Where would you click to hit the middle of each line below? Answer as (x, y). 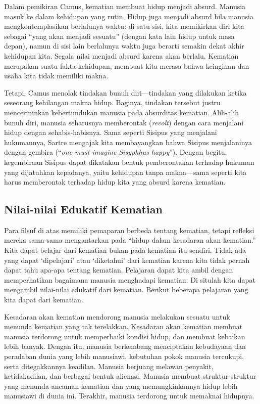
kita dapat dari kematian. (44, 300)
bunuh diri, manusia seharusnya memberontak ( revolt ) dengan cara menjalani (124, 122)
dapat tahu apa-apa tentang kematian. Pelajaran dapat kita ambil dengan (119, 270)
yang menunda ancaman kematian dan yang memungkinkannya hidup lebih (121, 386)
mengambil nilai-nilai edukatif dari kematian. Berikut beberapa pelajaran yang (126, 289)
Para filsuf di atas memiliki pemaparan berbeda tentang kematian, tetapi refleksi (129, 230)
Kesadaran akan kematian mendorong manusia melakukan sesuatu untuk (117, 316)
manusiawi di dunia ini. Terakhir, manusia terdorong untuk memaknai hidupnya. (129, 396)
